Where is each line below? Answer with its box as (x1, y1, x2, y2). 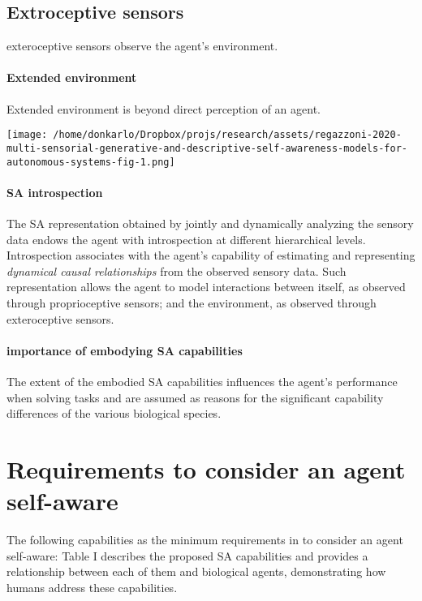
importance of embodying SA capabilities (6, 341, 243, 358)
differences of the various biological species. (6, 405, 222, 422)
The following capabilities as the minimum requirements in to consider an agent (6, 531, 403, 547)
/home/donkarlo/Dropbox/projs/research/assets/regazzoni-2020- (53, 129, 402, 141)
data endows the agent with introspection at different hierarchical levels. (6, 230, 366, 247)
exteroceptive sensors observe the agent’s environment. (6, 37, 278, 54)
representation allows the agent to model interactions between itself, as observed (6, 278, 406, 295)
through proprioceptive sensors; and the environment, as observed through (6, 294, 377, 311)
